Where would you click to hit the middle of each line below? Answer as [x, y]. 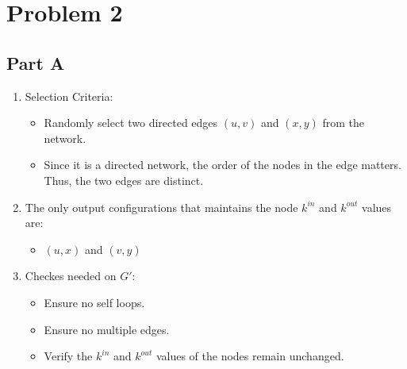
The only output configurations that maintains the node [161, 207]
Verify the [68, 356]
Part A [36, 62]
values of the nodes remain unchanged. [250, 356]
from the [344, 123]
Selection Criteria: [69, 96]
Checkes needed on [71, 276]
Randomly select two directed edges [131, 123]
